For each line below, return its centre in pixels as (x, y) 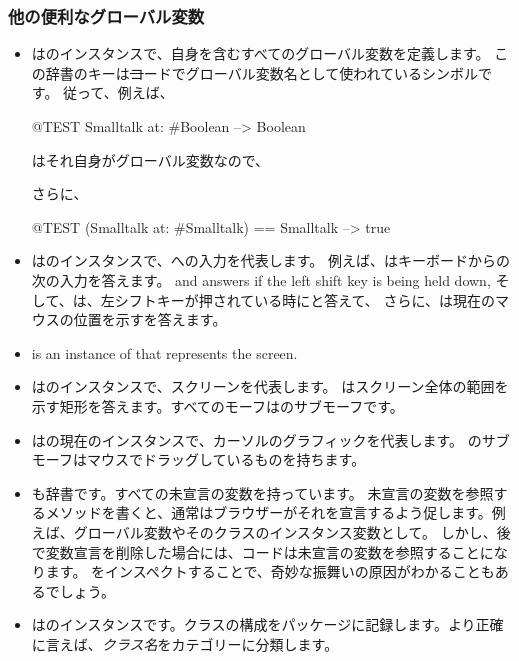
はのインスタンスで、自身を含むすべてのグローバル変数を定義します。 (260, 53)
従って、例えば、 (118, 92)
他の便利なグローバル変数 (106, 15)
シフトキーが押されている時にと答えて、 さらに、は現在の (305, 299)
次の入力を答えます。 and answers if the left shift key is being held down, (261, 279)
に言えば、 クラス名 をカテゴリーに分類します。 (185, 643)
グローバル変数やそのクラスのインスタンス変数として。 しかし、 (285, 531)
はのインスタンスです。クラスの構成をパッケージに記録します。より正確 (267, 624)
